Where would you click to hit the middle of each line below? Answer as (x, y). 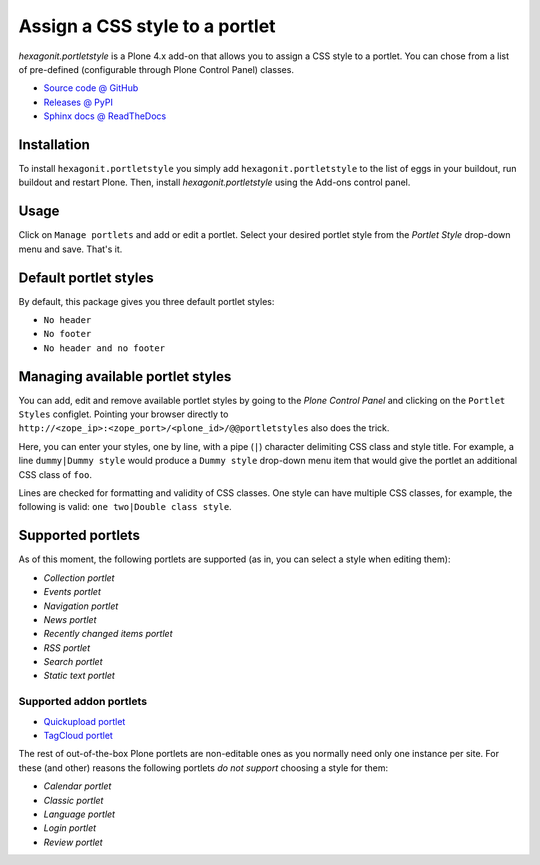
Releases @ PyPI (78, 102)
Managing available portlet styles (125, 376)
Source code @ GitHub (91, 88)
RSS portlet (66, 647)
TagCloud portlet (78, 735)
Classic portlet (73, 800)
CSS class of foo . (55, 474)
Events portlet (72, 592)
